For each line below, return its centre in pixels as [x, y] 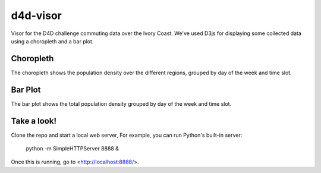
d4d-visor [36, 15]
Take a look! [34, 121]
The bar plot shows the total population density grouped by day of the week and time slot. [121, 103]
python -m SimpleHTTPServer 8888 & [72, 149]
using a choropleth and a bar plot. [52, 41]
